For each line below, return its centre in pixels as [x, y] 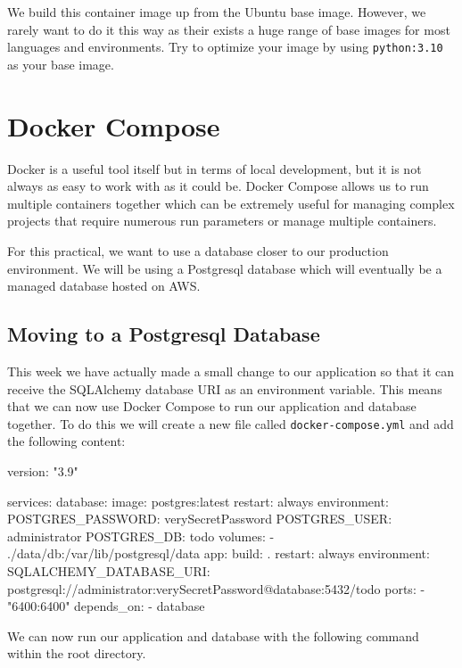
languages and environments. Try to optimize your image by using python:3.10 [225, 47]
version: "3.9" [43, 470]
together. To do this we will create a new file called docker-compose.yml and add [231, 423]
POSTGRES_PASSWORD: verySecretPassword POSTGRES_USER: [200, 519]
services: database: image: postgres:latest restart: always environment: [198, 501]
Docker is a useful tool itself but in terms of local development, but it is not [214, 168]
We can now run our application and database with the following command [213, 635]
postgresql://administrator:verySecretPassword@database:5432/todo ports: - [216, 588]
